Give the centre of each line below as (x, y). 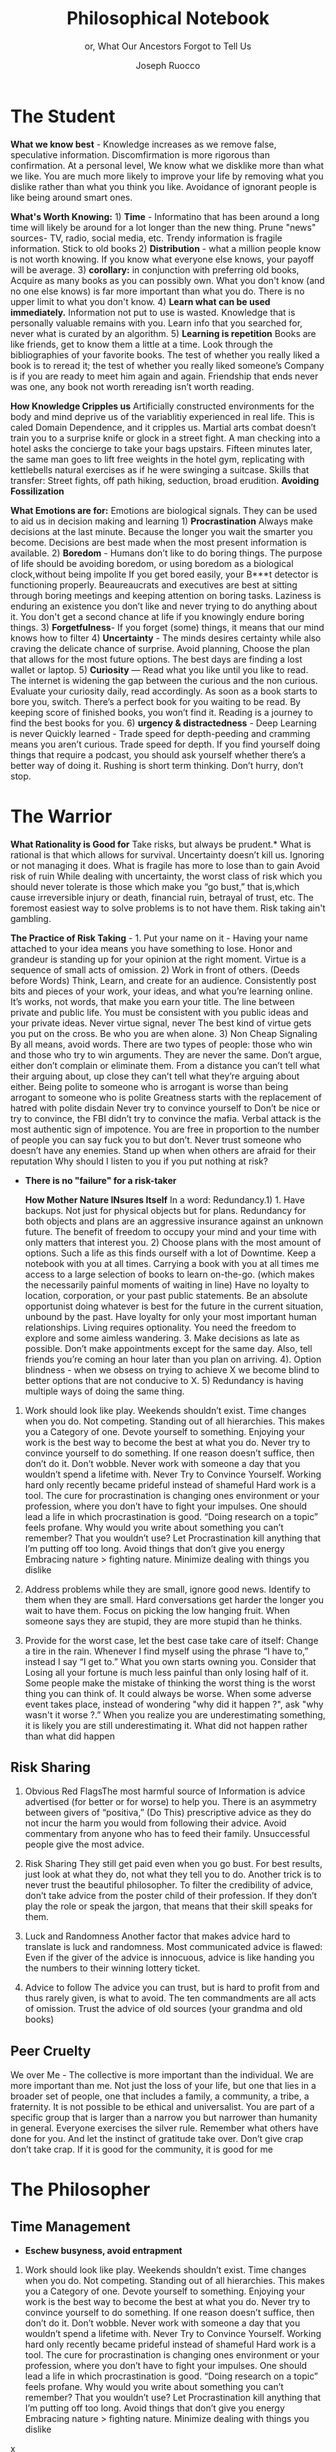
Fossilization (37, 491)
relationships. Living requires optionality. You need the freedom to (160, 1327)
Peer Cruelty (51, 2050)
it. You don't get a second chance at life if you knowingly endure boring (157, 616)
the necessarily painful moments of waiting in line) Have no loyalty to (167, 1284)
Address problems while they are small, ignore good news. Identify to (167, 1589)
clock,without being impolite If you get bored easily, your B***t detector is (164, 574)
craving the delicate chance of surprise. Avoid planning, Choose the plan (160, 648)
